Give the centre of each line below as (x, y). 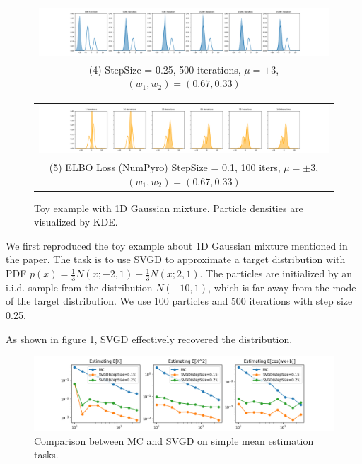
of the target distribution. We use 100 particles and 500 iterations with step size (179, 301)
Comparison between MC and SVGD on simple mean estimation (174, 440)
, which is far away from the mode (282, 287)
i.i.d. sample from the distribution (79, 287)
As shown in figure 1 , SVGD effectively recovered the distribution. (149, 338)
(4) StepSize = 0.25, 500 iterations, (165, 69)
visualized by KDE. (76, 222)
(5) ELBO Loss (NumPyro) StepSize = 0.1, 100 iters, (165, 167)
